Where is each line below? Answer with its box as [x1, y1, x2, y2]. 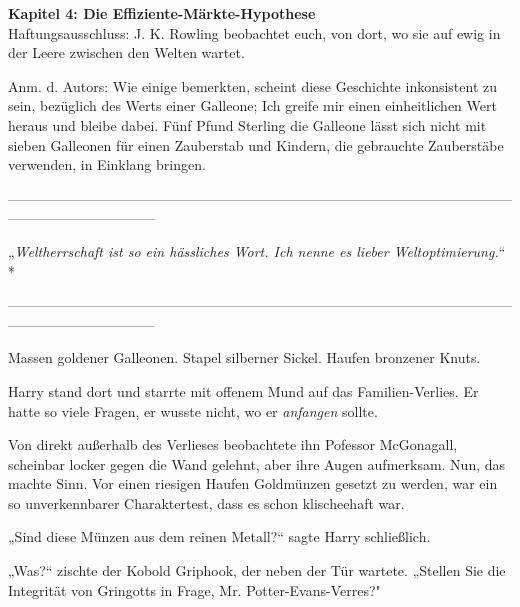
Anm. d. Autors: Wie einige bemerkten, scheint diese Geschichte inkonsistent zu [8, 75, 498, 96]
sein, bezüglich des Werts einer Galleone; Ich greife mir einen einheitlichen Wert [8, 95, 497, 116]
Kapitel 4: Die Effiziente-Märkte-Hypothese [8, 3, 316, 23]
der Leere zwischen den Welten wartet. [8, 42, 245, 63]
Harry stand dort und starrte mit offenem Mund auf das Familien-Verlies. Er [8, 380, 479, 401]
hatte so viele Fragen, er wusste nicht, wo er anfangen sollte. [8, 400, 378, 421]
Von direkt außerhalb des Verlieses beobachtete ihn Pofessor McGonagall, [8, 434, 458, 455]
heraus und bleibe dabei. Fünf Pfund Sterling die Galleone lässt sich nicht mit [8, 114, 487, 135]
